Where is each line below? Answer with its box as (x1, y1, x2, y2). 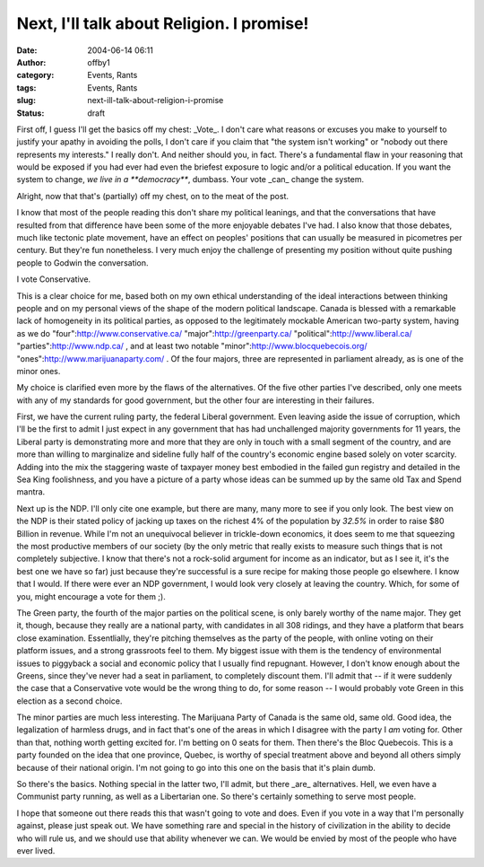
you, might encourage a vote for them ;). (16, 591, 166, 601)
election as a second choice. (16, 696, 123, 706)
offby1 (87, 57, 111, 67)
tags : (16, 82, 37, 93)
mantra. (16, 486, 46, 497)
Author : (16, 57, 47, 67)
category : (16, 70, 55, 81)
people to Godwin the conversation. (16, 257, 149, 268)
